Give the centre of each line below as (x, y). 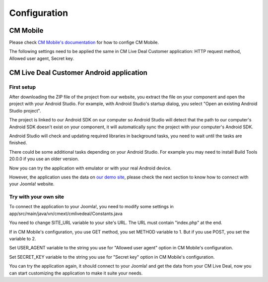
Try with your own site (37, 197)
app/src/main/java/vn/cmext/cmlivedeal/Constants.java (66, 214)
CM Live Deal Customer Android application (78, 73)
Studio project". (25, 111)
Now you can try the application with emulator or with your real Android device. (90, 168)
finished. (18, 143)
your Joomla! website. (32, 184)
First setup (23, 87)
